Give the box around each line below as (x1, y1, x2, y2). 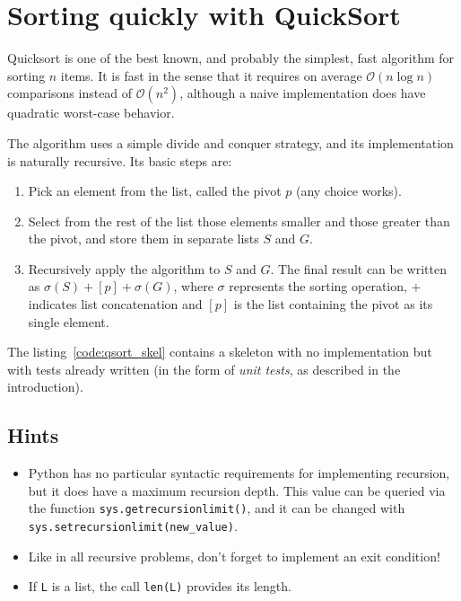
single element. (28, 312, 109, 331)
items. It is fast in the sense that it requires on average (60, 66, 362, 84)
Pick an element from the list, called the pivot (28, 181, 282, 200)
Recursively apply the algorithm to (28, 259, 221, 278)
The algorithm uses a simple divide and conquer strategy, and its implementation (7, 133, 454, 152)
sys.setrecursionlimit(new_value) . (28, 517, 238, 535)
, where (173, 277, 213, 296)
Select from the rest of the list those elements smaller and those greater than (28, 211, 450, 230)
